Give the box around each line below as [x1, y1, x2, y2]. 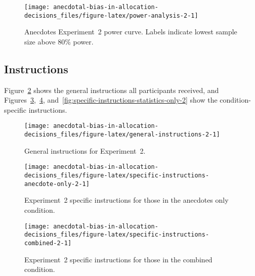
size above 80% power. [24, 36, 94, 47]
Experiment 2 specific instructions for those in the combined [24, 254, 212, 264]
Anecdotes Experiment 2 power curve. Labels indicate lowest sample [24, 26, 237, 37]
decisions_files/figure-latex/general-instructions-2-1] [24, 131, 220, 139]
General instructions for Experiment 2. [24, 145, 146, 156]
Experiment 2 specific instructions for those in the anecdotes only [24, 195, 229, 205]
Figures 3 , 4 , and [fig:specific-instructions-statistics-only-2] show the [4, 95, 218, 105]
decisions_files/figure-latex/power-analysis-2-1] [24, 12, 198, 19]
